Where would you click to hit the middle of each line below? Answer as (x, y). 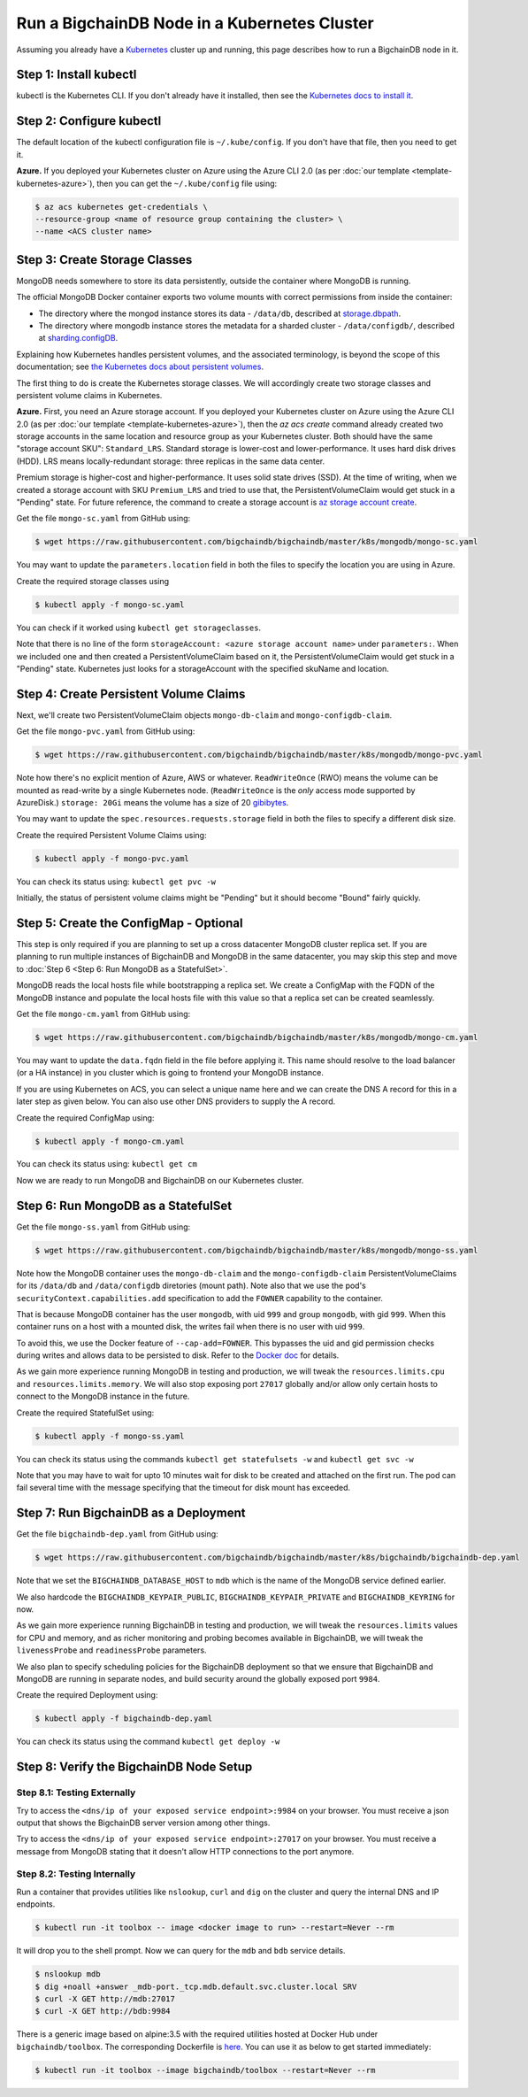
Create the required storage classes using (93, 581)
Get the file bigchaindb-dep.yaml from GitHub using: (117, 1534)
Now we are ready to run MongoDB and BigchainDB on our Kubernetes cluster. (160, 1180)
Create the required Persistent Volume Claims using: (111, 835)
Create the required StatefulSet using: (85, 1413)
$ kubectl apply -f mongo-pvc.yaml (112, 858)
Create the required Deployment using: (87, 1695)
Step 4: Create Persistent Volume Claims (131, 694)
